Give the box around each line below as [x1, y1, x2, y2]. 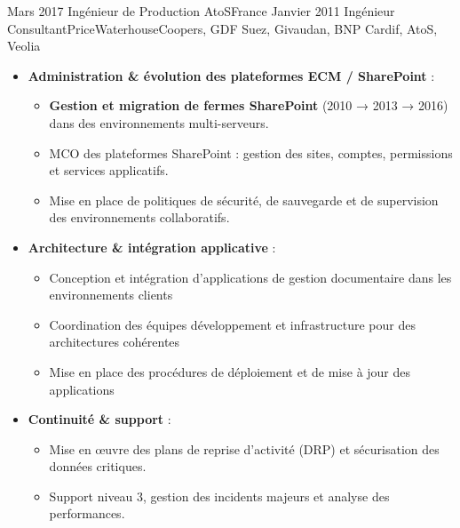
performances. [49, 504, 125, 523]
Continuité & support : [28, 410, 171, 428]
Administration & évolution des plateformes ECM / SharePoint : [28, 66, 435, 84]
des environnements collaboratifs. [49, 208, 230, 227]
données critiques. [49, 457, 147, 476]
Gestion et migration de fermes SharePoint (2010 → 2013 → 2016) [49, 96, 448, 115]
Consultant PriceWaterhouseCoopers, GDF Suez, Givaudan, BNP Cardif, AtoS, [7, 19, 438, 37]
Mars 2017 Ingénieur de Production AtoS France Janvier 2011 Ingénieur [7, 2, 395, 20]
